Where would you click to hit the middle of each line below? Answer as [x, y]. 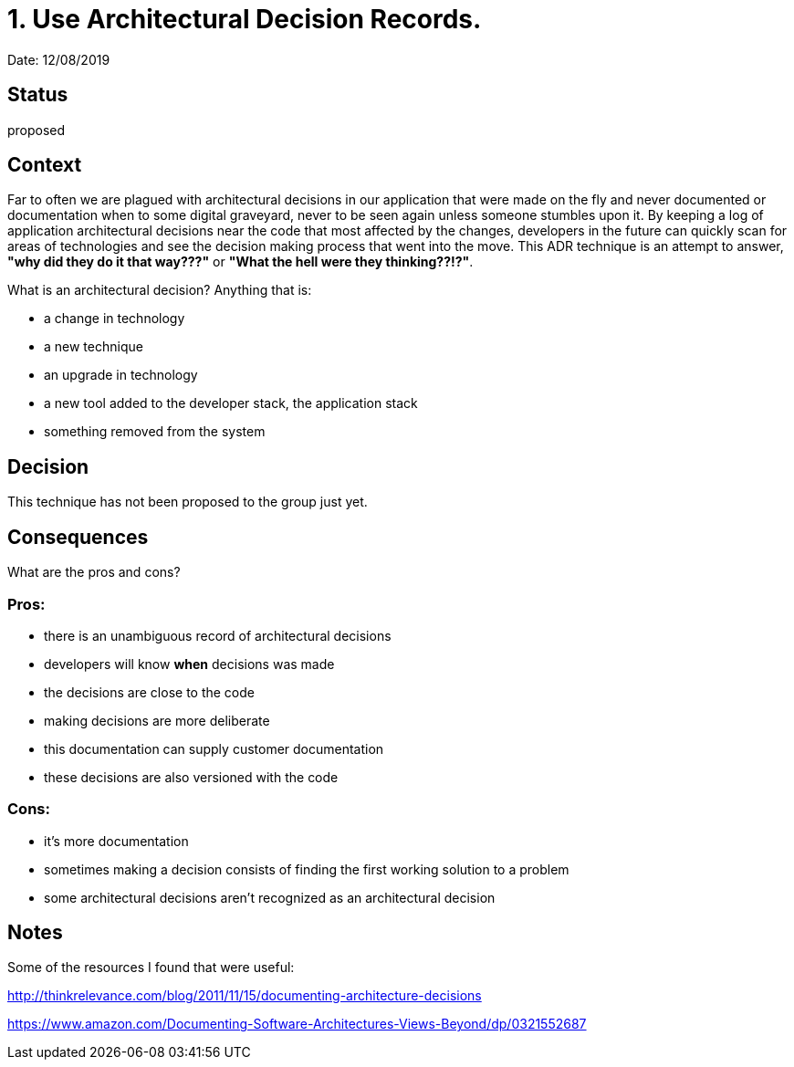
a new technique [94, 347]
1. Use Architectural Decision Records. [245, 19]
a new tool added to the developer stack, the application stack [231, 403]
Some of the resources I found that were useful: [151, 968]
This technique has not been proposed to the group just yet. [188, 502]
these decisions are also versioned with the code [191, 777]
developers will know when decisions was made [189, 664]
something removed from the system [155, 432]
